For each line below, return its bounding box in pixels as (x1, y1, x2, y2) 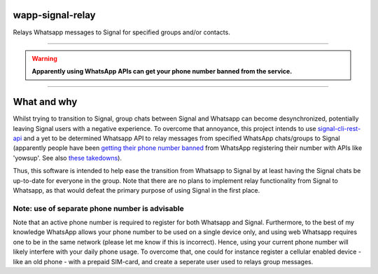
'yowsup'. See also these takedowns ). (13, 153, 122, 162)
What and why (13, 96, 78, 108)
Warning (31, 54, 57, 62)
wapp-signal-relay (13, 9, 96, 21)
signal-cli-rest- (317, 124, 361, 132)
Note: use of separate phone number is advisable (13, 203, 185, 213)
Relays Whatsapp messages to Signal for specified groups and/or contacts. (13, 28, 230, 36)
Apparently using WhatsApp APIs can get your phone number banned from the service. (31, 67, 293, 76)
